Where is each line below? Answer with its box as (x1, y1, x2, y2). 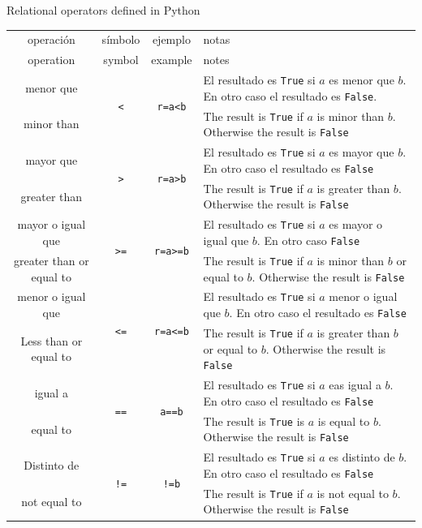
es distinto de (329, 449, 395, 466)
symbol (103, 51, 139, 68)
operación (27, 31, 75, 48)
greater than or (13, 251, 89, 268)
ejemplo (152, 31, 191, 48)
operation (28, 51, 75, 68)
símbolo (101, 31, 140, 48)
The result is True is (203, 412, 305, 429)
